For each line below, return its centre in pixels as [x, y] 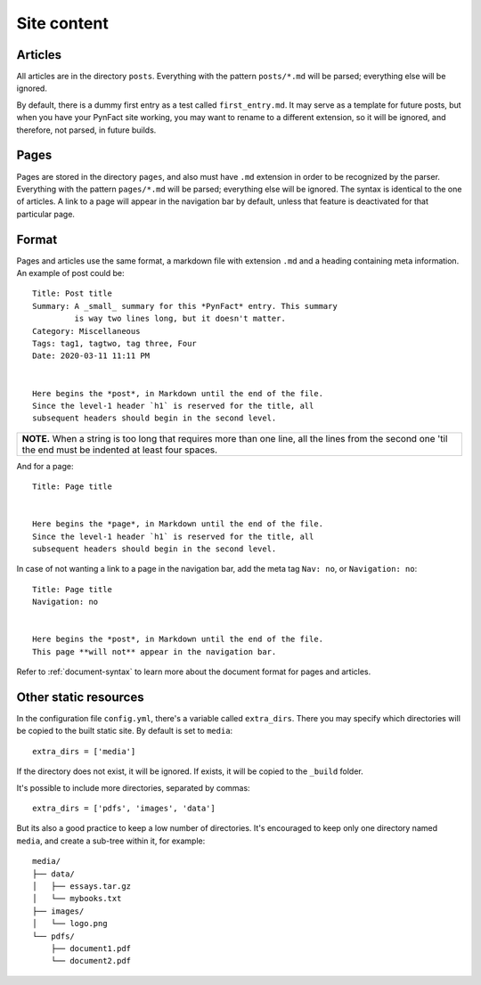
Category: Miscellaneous [86, 331]
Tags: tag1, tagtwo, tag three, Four [115, 343]
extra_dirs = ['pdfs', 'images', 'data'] [124, 809]
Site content [62, 23]
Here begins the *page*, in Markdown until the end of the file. [178, 524]
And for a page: [45, 466]
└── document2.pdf [91, 961]
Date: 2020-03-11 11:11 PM [91, 356]
